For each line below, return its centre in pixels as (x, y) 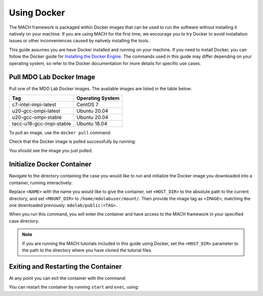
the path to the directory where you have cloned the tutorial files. (87, 250)
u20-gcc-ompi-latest (36, 111)
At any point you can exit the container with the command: (68, 278)
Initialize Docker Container (50, 165)
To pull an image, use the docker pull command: (60, 132)
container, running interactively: (41, 183)
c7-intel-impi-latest (34, 104)
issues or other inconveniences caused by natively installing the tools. (79, 41)
